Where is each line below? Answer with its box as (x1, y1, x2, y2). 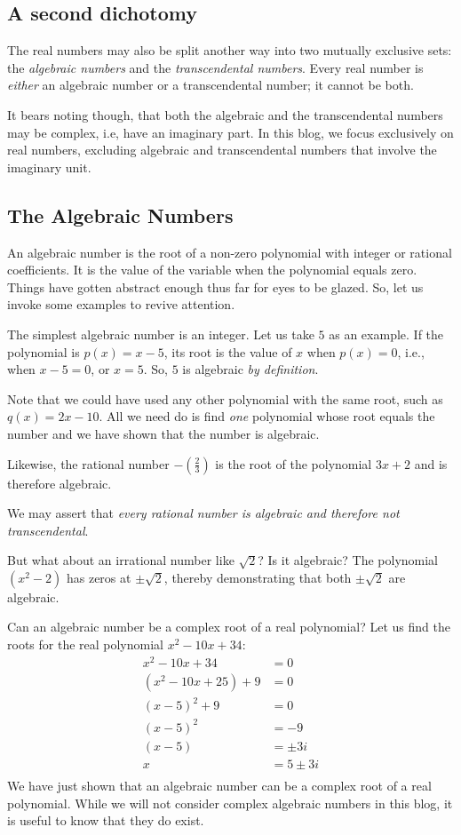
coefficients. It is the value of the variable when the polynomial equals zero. (7, 260, 417, 279)
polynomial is (7, 342, 80, 361)
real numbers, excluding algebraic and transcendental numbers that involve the (7, 140, 437, 159)
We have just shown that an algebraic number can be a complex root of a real (7, 775, 432, 794)
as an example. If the (329, 324, 444, 343)
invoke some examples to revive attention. (7, 295, 235, 314)
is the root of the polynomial (215, 454, 372, 473)
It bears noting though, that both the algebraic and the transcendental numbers (7, 105, 443, 123)
